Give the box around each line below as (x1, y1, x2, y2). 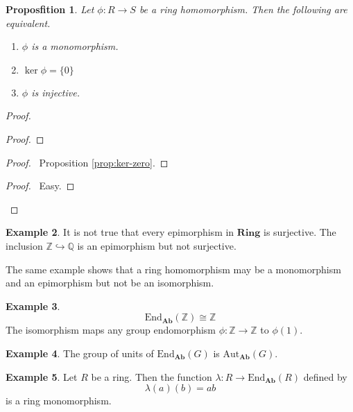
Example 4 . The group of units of (6, 345, 154, 360)
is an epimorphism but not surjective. (77, 238, 236, 252)
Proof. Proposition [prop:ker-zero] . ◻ (6, 155, 169, 169)
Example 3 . (6, 298, 60, 313)
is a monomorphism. (31, 39, 119, 53)
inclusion (6, 238, 43, 252)
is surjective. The (264, 225, 336, 239)
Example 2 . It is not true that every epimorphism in (6, 225, 234, 239)
